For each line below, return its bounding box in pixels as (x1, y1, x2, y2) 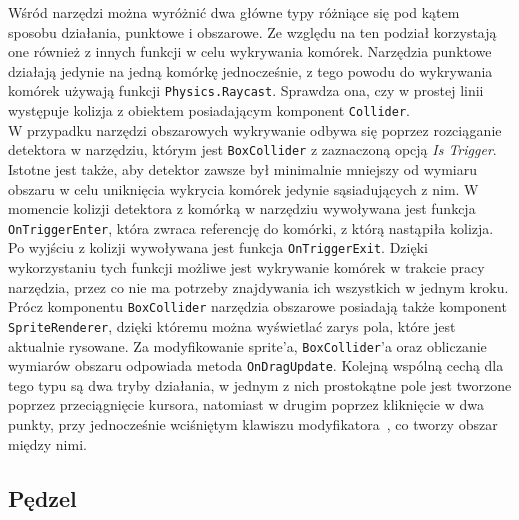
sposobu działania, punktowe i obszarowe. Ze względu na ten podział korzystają (8, 21, 497, 42)
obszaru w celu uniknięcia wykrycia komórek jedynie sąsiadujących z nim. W (8, 178, 479, 199)
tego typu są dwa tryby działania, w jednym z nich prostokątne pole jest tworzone (8, 374, 512, 395)
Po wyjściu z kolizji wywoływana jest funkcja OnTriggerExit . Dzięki (8, 237, 428, 258)
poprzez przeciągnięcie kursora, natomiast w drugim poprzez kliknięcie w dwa (8, 394, 484, 415)
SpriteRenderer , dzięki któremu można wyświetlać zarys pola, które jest (8, 315, 456, 336)
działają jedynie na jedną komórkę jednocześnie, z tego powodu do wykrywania (8, 60, 493, 81)
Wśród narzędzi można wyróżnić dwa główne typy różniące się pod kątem (8, 2, 460, 22)
